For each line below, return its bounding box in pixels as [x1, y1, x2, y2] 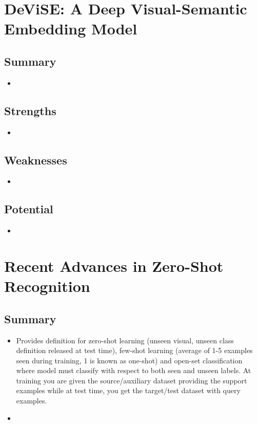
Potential [4, 201, 53, 217]
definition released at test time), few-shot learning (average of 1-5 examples [16, 345, 253, 356]
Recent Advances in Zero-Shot [4, 255, 224, 276]
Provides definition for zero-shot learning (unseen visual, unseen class [16, 335, 234, 345]
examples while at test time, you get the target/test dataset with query [16, 385, 241, 396]
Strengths [4, 102, 56, 118]
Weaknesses [4, 152, 67, 168]
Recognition [4, 275, 90, 297]
